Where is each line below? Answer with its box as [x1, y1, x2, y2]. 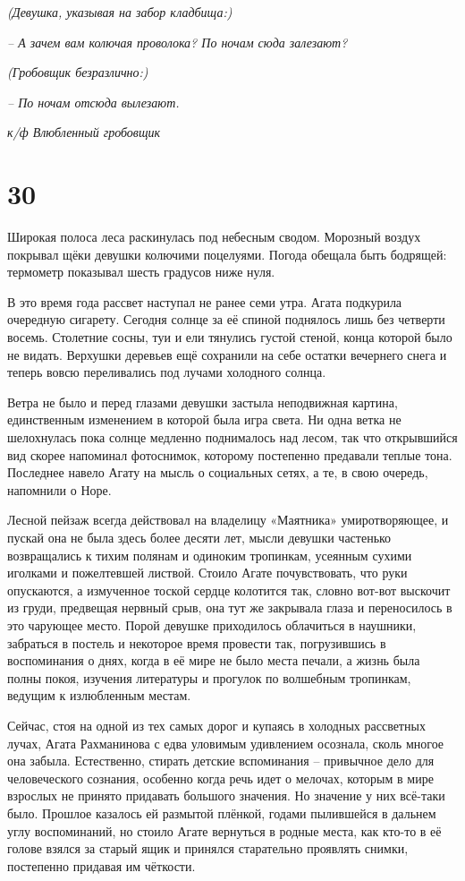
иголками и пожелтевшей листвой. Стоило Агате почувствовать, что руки [7, 563, 408, 582]
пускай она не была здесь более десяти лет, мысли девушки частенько [7, 528, 392, 546]
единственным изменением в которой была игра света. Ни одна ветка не [7, 410, 402, 429]
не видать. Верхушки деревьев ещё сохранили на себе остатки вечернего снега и [7, 345, 447, 364]
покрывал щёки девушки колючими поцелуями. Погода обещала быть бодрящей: [7, 244, 447, 263]
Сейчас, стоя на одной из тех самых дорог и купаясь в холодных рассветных [7, 715, 426, 734]
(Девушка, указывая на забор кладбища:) [7, 3, 232, 21]
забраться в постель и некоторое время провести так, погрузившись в [7, 633, 386, 652]
